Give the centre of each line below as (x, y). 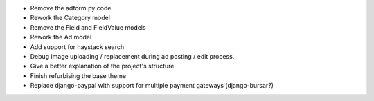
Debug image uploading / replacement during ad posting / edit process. (132, 56)
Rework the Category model (70, 18)
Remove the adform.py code (71, 8)
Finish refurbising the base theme (78, 75)
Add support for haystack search (77, 47)
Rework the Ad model (61, 37)
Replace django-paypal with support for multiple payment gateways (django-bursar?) (152, 86)
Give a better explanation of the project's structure (102, 66)
